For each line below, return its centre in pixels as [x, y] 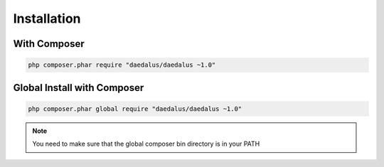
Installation [47, 18]
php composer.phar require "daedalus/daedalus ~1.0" [122, 65]
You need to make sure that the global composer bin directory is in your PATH [146, 144]
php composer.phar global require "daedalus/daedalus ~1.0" [135, 109]
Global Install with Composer [79, 88]
